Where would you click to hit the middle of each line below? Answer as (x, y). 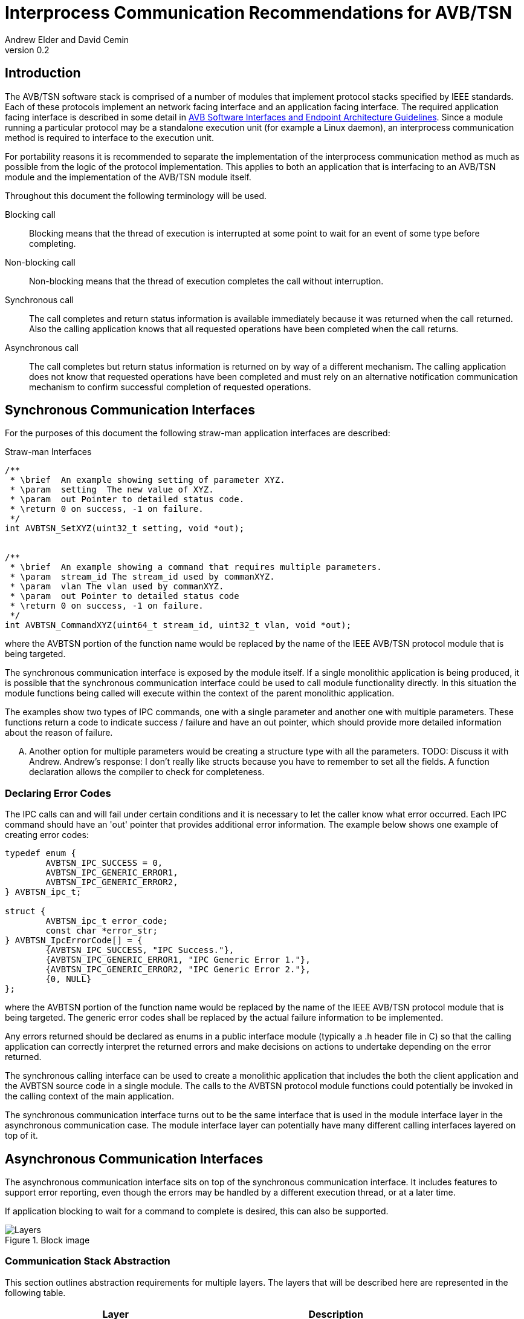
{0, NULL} (69, 979)
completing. (53, 243)
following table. (35, 1292)
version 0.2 (27, 50)
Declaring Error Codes (58, 793)
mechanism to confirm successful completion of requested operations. (170, 387)
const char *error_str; (102, 931)
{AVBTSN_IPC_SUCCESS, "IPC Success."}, (140, 950)
